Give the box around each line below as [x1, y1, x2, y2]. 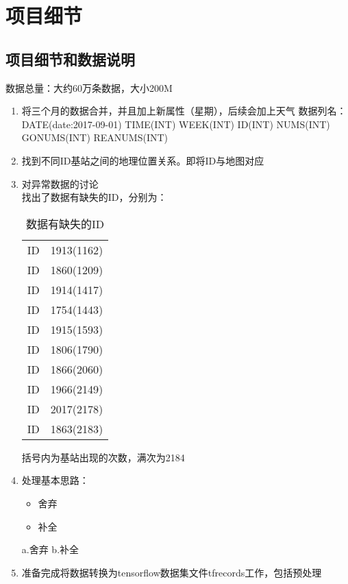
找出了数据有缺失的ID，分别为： [21, 190, 167, 204]
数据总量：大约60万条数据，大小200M [5, 80, 173, 95]
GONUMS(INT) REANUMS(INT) [21, 130, 169, 145]
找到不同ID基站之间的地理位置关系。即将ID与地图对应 [21, 153, 264, 167]
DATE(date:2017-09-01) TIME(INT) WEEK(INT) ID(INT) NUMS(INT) [21, 117, 330, 131]
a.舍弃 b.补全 [21, 542, 79, 557]
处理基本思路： [21, 473, 89, 487]
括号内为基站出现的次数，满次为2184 [21, 450, 185, 464]
